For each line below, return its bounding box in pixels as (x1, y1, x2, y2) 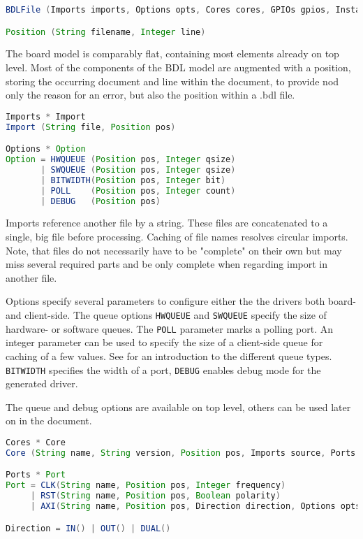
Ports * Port (6, 470, 66, 480)
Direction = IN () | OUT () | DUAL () (6, 523, 171, 533)
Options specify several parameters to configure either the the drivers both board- (6, 294, 356, 308)
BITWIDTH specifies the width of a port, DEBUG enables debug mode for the (6, 362, 321, 377)
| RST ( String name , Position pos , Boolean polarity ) (30, 491, 281, 501)
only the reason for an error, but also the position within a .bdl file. (6, 87, 295, 102)
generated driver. (6, 376, 78, 391)
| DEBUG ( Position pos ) (40, 196, 161, 206)
